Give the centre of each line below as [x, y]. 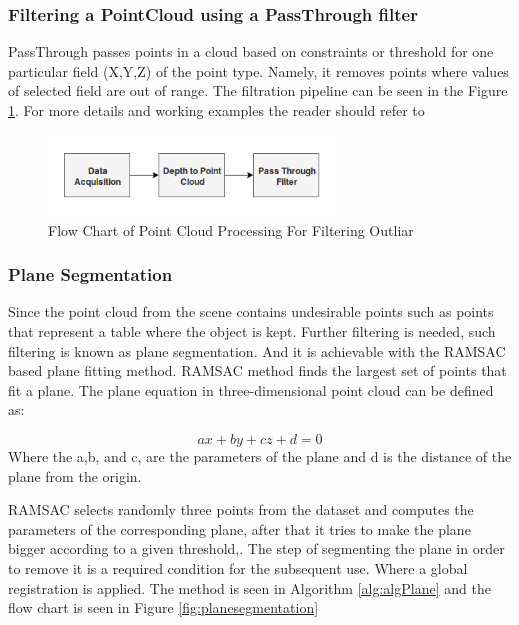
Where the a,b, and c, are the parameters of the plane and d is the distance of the [260, 456]
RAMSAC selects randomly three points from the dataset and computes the [241, 509]
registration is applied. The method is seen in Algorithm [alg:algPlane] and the [249, 587]
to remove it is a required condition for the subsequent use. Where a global [238, 567]
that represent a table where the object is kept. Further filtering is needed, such [252, 331]
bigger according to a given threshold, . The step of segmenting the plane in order [256, 548]
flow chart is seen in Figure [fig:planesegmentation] [163, 607]
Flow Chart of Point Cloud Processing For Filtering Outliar [231, 229]
